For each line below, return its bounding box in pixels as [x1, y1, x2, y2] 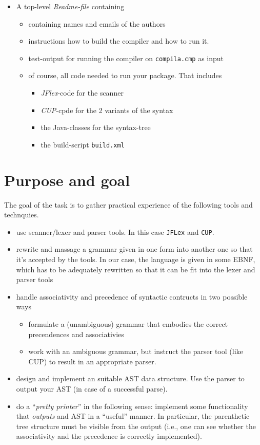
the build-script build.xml [41, 139, 125, 150]
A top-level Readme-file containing [16, 1, 125, 11]
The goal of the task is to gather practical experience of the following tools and [4, 199, 253, 210]
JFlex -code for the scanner [41, 87, 124, 98]
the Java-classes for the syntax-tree [41, 122, 151, 133]
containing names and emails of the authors [28, 18, 166, 29]
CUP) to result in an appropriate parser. [28, 356, 156, 366]
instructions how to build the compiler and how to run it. [28, 35, 209, 46]
